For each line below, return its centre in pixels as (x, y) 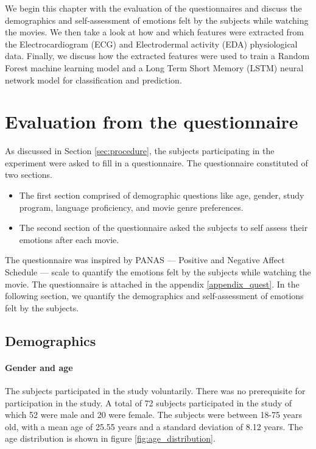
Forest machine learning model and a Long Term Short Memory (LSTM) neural (154, 67)
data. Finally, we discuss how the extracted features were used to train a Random (157, 56)
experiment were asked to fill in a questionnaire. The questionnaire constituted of (156, 162)
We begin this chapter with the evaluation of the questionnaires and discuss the (153, 8)
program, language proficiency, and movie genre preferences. (131, 207)
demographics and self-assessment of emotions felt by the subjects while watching (157, 20)
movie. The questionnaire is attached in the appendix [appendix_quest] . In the (152, 284)
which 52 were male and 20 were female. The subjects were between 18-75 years (153, 415)
